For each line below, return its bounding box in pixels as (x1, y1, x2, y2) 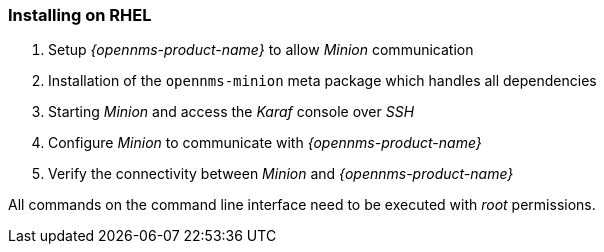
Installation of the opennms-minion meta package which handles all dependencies (48, 72, 597, 90)
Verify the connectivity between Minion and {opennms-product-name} (48, 165, 514, 183)
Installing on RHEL (8, 5, 152, 25)
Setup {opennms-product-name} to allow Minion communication (48, 41, 474, 59)
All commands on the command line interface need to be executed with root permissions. (8, 196, 596, 214)
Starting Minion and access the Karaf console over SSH (48, 103, 415, 121)
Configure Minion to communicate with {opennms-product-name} (48, 134, 482, 152)
